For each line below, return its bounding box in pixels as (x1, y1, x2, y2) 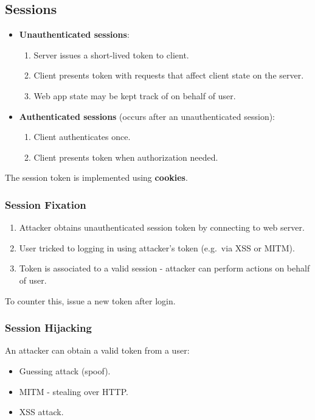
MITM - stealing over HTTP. (19, 385, 128, 397)
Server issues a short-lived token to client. (33, 48, 189, 61)
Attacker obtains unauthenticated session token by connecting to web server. (19, 221, 305, 234)
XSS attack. (19, 405, 64, 418)
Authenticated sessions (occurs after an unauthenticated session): (19, 110, 275, 122)
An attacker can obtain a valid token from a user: (5, 344, 190, 357)
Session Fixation (5, 197, 86, 212)
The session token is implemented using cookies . (5, 171, 188, 184)
